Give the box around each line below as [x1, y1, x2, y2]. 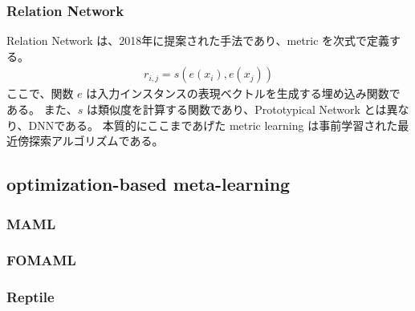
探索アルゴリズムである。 [28, 132, 164, 149]
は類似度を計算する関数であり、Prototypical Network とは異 [86, 101, 398, 118]
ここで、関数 [6, 85, 74, 102]
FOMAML [6, 250, 76, 270]
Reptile [6, 287, 55, 307]
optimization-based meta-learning [6, 172, 291, 196]
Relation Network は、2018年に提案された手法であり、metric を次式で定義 [6, 32, 390, 49]
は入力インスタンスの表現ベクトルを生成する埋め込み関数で [86, 85, 401, 102]
